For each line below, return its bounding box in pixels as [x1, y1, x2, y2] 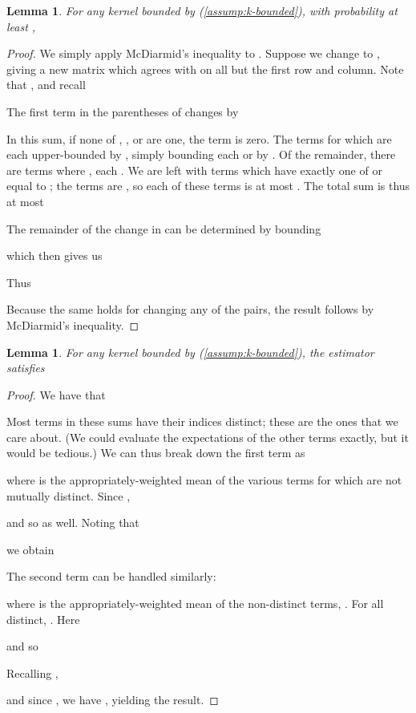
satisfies [6, 359, 45, 376]
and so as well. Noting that [6, 514, 139, 531]
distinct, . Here [6, 610, 80, 627]
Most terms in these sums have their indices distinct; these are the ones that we [6, 413, 398, 430]
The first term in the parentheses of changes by [6, 103, 239, 120]
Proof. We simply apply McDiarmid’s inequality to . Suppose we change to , [6, 45, 380, 62]
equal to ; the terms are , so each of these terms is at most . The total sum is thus [6, 177, 410, 194]
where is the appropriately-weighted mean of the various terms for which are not [6, 472, 402, 488]
